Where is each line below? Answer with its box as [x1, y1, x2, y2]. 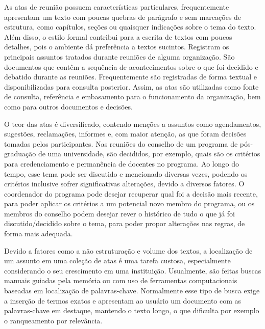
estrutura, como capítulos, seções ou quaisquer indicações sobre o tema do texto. [4, 21, 256, 32]
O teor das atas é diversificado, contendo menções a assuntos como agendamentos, [4, 118, 261, 129]
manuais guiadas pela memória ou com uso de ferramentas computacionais [4, 275, 237, 286]
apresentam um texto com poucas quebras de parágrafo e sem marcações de [4, 11, 242, 22]
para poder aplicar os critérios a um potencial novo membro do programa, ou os [4, 198, 255, 209]
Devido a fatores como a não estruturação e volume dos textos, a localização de [4, 245, 253, 256]
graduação [4, 148, 36, 159]
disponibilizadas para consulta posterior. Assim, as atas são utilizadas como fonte [4, 81, 259, 92]
